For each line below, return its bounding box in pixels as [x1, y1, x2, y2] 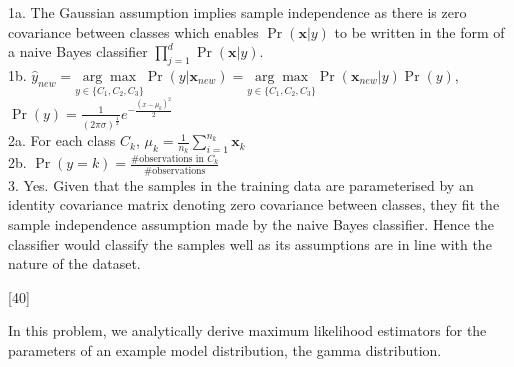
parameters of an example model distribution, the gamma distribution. [8, 339, 442, 360]
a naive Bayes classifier [8, 41, 148, 62]
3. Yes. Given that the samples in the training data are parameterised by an [8, 174, 474, 195]
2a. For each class [8, 130, 116, 151]
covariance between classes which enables [8, 21, 259, 42]
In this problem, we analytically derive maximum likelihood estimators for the [8, 320, 487, 341]
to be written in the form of [334, 21, 505, 42]
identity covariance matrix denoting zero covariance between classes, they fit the [8, 194, 500, 215]
